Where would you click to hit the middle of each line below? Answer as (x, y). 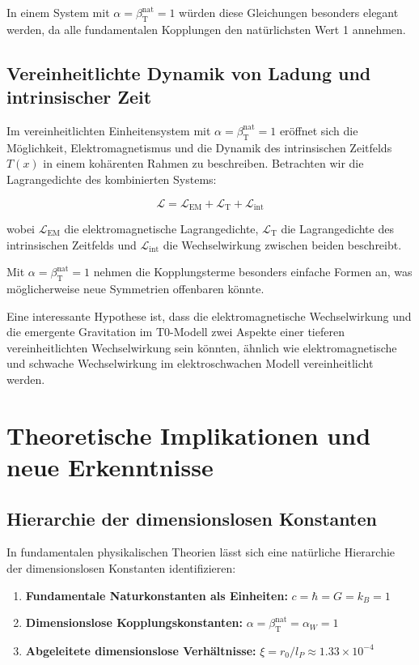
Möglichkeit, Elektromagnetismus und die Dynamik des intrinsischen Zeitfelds (199, 147)
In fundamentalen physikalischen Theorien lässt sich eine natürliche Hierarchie (201, 552)
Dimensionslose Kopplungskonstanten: (134, 622)
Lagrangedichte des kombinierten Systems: (112, 179)
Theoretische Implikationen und (189, 435)
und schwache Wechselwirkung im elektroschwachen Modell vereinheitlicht (190, 363)
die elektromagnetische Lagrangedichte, (161, 229)
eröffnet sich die (319, 130)
